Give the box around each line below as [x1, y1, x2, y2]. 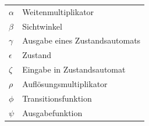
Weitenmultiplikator [22, 5, 94, 17]
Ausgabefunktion [22, 106, 83, 118]
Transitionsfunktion [22, 92, 92, 104]
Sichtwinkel [22, 20, 62, 32]
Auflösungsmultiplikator [22, 77, 108, 89]
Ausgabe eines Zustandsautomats [22, 34, 141, 46]
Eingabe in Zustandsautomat [22, 63, 126, 75]
